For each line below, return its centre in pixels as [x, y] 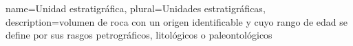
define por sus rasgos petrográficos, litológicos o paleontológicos [139, 35]
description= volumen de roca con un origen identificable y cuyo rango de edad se [176, 21]
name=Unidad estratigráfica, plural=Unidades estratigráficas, [136, 8]
